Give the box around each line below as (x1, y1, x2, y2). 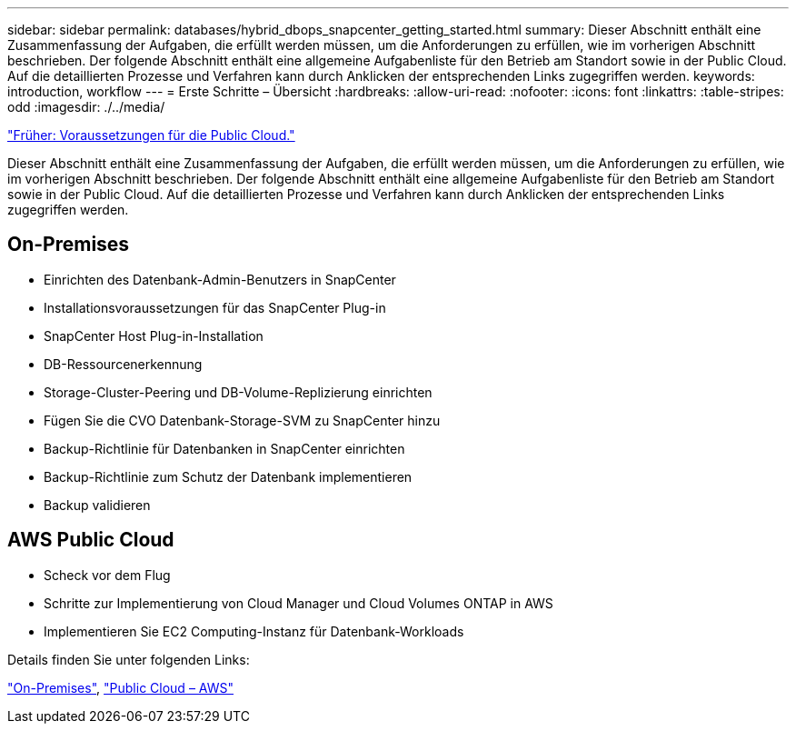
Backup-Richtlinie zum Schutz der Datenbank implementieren (44, 468, 413, 485)
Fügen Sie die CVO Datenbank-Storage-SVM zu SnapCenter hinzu (44, 412, 441, 428)
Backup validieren (44, 496, 151, 513)
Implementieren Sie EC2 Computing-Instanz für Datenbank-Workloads (44, 623, 464, 639)
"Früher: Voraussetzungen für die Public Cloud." (7, 127, 295, 143)
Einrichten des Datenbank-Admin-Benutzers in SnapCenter (44, 271, 396, 287)
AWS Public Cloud (7, 528, 174, 552)
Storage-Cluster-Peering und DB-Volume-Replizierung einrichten (44, 384, 433, 400)
